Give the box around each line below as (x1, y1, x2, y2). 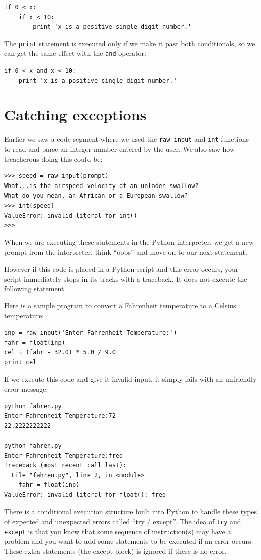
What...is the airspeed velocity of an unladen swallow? (4, 182, 199, 190)
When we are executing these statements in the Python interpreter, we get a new (4, 236, 254, 247)
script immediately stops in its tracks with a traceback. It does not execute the (4, 273, 247, 284)
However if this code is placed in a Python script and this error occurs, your (4, 264, 239, 274)
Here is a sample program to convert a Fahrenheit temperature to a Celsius (4, 300, 236, 310)
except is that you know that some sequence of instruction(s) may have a (4, 526, 231, 536)
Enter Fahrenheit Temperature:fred (4, 452, 123, 459)
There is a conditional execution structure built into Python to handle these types (4, 506, 257, 517)
